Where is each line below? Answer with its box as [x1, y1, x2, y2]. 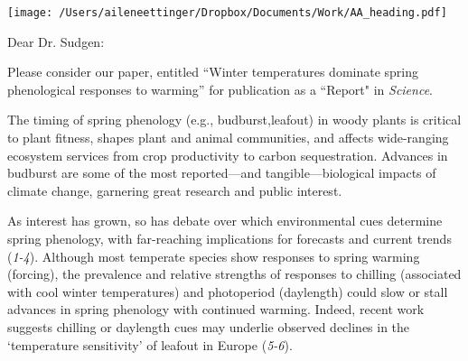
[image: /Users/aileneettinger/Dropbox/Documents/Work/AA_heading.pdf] [7, 6, 447, 19]
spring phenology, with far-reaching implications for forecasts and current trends [7, 229, 452, 247]
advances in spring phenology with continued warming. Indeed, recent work [7, 300, 425, 319]
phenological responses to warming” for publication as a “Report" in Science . [7, 79, 434, 98]
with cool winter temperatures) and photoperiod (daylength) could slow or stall [7, 282, 448, 301]
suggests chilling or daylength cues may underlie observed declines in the [7, 317, 410, 336]
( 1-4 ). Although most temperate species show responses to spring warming [7, 246, 420, 265]
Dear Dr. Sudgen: [7, 32, 105, 51]
